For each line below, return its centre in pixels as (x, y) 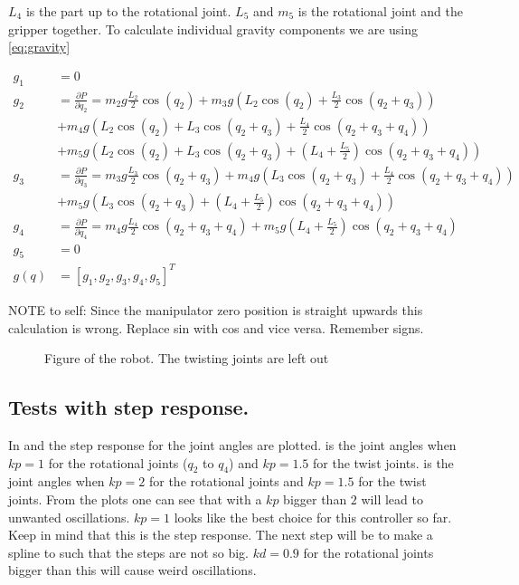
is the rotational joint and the (381, 11)
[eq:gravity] (39, 47)
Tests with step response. (129, 407)
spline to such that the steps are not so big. (129, 552)
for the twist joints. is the (383, 462)
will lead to (392, 499)
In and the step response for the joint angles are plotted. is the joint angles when (232, 444)
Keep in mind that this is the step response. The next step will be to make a (221, 535)
